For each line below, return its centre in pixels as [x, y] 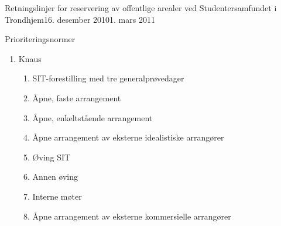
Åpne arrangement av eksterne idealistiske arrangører [128, 137]
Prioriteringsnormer [40, 39]
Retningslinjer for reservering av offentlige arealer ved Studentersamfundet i [141, 8]
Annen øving [55, 177]
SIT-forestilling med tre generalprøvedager [108, 78]
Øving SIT [52, 157]
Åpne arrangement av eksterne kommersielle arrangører [132, 216]
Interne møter [57, 196]
